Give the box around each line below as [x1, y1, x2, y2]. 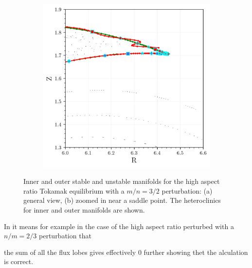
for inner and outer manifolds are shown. [23, 204, 145, 214]
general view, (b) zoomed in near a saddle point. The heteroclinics [23, 195, 221, 205]
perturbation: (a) [162, 185, 213, 196]
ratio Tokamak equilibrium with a [23, 185, 125, 196]
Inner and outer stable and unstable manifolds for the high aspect [23, 176, 220, 186]
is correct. [4, 256, 34, 267]
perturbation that [39, 231, 91, 241]
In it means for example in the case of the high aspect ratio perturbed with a [4, 221, 234, 231]
